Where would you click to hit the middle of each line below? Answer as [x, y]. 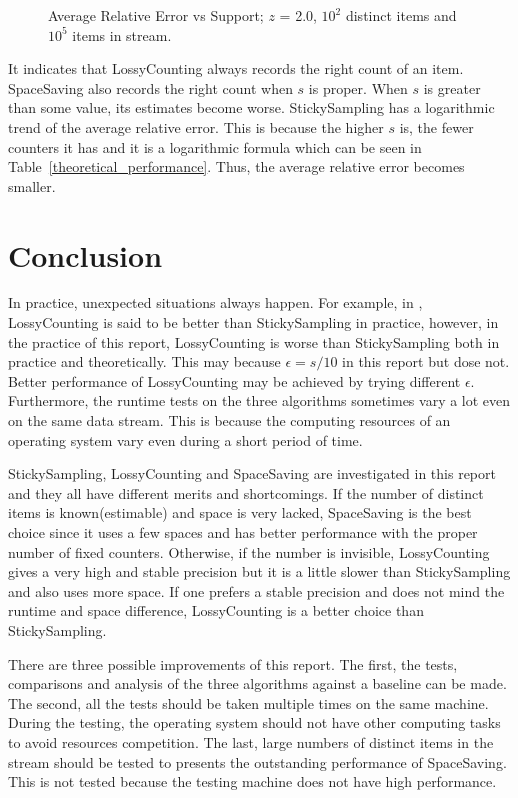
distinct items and [401, 15]
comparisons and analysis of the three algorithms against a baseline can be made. [257, 683]
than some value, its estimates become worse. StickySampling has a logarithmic [251, 107]
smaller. [32, 185]
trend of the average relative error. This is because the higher [196, 126]
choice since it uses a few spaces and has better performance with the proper [243, 532]
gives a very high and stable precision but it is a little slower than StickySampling [259, 571]
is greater [452, 87]
